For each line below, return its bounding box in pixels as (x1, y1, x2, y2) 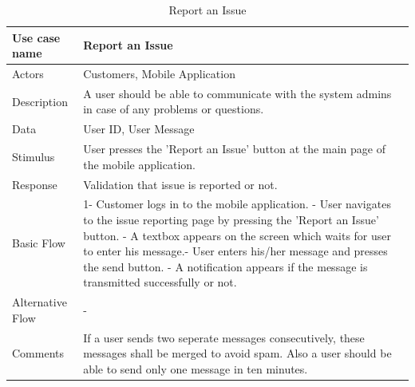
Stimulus (12, 148, 55, 164)
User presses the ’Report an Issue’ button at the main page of (83, 140, 385, 157)
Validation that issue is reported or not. (83, 176, 278, 192)
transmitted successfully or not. (83, 274, 237, 290)
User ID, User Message (83, 120, 195, 137)
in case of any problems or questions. (83, 101, 264, 117)
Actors (12, 65, 44, 82)
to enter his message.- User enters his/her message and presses (83, 243, 388, 259)
